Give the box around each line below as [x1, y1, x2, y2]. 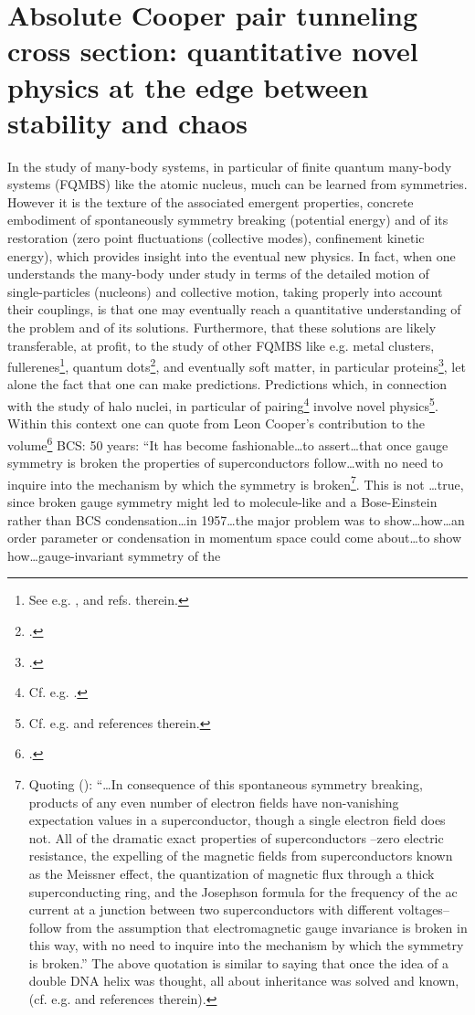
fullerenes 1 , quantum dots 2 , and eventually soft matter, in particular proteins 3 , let [7, 354, 466, 375]
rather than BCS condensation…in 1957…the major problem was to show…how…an [7, 510, 465, 529]
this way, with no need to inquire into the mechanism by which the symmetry [28, 936, 464, 955]
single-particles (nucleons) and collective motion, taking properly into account [7, 281, 443, 301]
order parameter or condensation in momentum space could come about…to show [7, 528, 462, 547]
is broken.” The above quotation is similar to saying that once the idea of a [28, 953, 449, 972]
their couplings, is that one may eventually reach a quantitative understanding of [7, 300, 461, 319]
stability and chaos [7, 103, 248, 141]
